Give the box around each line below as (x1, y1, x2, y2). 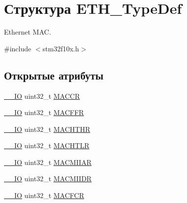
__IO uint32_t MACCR (4, 90, 80, 101)
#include (4, 43, 31, 53)
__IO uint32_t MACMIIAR (4, 157, 92, 167)
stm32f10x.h (42, 43, 79, 53)
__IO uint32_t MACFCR (4, 190, 84, 201)
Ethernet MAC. (4, 27, 51, 37)
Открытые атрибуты (4, 67, 104, 82)
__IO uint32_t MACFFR (4, 107, 84, 118)
